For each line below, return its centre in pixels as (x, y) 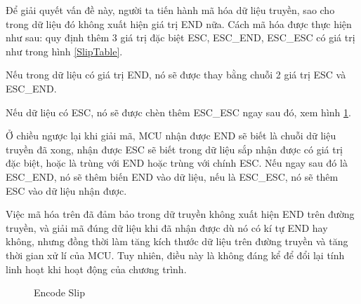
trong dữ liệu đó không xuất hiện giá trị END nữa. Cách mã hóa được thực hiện (179, 23)
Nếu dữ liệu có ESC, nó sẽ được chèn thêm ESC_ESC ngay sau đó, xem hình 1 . (178, 112)
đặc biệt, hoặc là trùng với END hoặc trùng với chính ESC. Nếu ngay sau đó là (177, 163)
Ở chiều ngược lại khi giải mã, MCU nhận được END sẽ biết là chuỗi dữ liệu (171, 136)
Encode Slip (59, 292)
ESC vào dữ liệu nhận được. (66, 190)
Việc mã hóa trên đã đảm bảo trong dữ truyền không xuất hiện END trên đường (180, 214)
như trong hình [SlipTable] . (64, 51)
